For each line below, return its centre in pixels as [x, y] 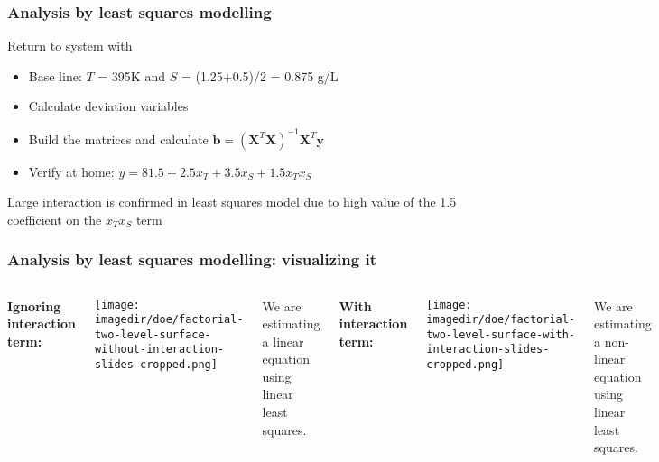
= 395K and [131, 75]
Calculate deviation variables [108, 106]
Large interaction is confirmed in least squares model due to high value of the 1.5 [232, 202]
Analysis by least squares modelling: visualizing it [192, 259]
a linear [283, 341]
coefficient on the [55, 219]
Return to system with [70, 46]
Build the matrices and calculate [118, 139]
